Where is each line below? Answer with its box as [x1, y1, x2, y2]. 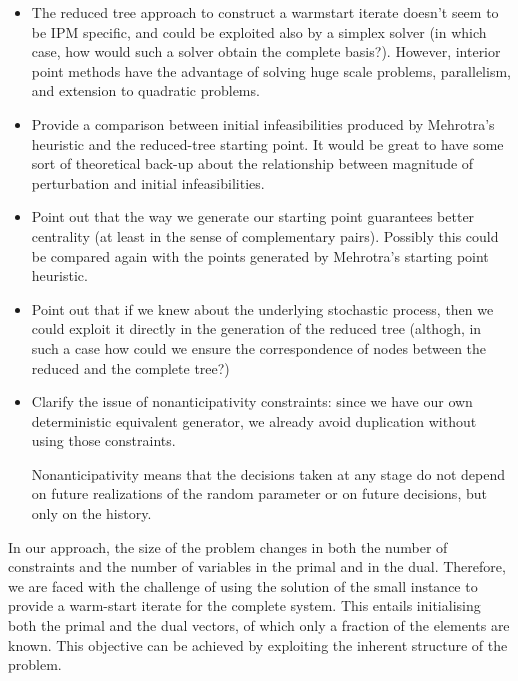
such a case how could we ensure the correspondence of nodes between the [31, 337, 487, 358]
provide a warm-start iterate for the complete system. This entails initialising [8, 595, 481, 616]
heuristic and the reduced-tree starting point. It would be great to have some [31, 133, 504, 154]
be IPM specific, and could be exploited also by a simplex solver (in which [31, 21, 487, 42]
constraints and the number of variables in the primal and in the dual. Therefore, [8, 556, 506, 577]
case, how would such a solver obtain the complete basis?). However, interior [31, 41, 501, 62]
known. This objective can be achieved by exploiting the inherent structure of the [8, 634, 508, 655]
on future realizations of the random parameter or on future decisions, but [31, 483, 487, 504]
